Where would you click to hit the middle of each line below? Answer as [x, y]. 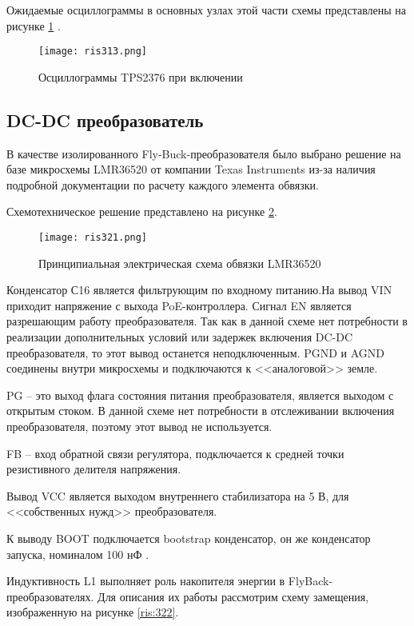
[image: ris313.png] [93, 52]
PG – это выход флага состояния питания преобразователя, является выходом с [200, 395]
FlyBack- [310, 581]
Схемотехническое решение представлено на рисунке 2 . [142, 211]
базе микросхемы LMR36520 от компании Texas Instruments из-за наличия [191, 169]
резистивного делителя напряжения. [94, 469]
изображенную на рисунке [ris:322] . [93, 612]
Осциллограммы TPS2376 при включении [141, 76]
